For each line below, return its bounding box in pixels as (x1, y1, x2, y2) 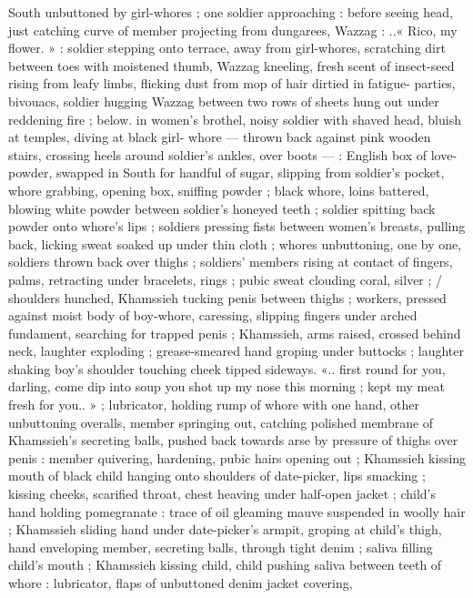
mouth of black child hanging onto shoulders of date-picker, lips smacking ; (8, 466, 426, 485)
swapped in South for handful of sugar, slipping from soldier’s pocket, (55, 163, 445, 182)
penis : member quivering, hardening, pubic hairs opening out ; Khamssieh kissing (8, 448, 467, 467)
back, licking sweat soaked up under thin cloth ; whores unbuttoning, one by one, (8, 234, 462, 253)
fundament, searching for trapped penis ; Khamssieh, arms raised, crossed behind (8, 323, 461, 342)
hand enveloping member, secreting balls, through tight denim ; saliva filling (8, 537, 433, 556)
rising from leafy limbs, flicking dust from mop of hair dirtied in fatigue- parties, (8, 74, 456, 93)
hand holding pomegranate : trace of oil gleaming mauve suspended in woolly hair (8, 502, 466, 521)
